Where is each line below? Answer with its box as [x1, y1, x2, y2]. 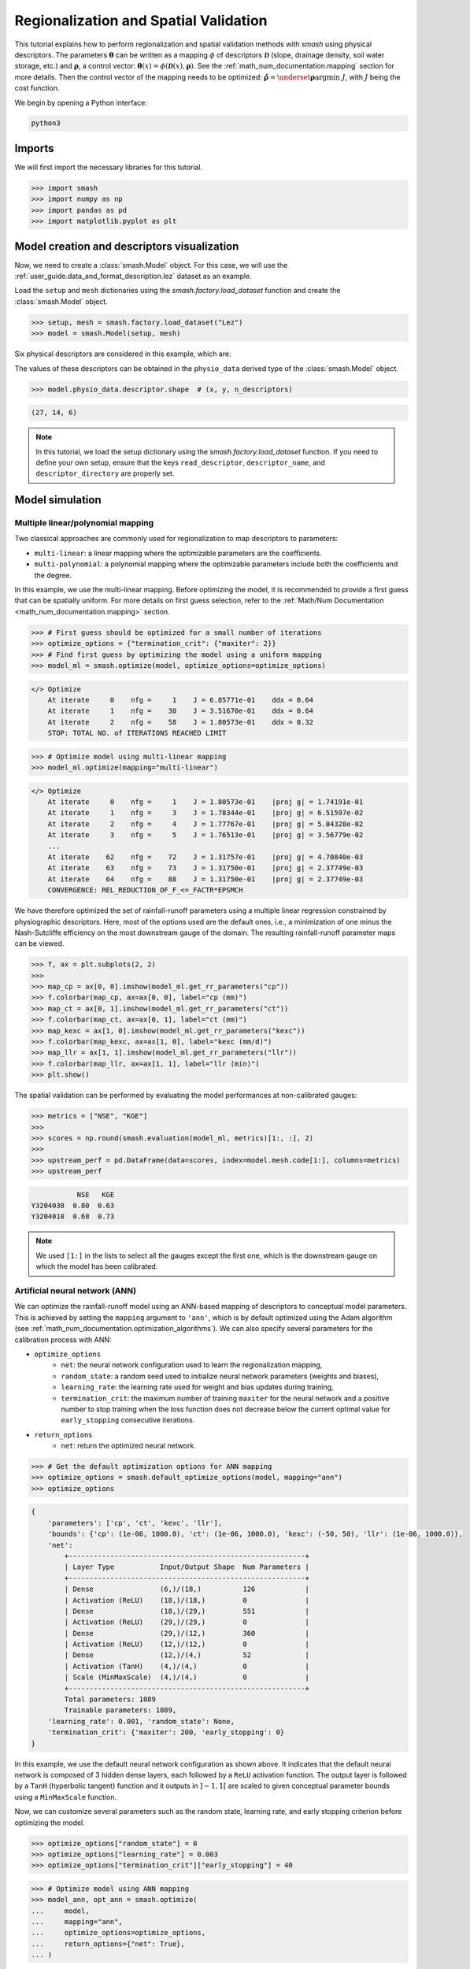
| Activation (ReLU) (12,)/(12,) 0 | [64, 1640, 310, 1649]
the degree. [34, 570, 72, 580]
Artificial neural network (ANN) [14, 1285, 137, 1296]
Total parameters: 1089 [64, 1695, 157, 1704]
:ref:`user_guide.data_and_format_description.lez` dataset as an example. [14, 272, 252, 281]
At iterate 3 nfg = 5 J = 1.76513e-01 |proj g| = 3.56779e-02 [47, 831, 364, 840]
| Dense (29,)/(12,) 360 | [64, 1629, 310, 1637]
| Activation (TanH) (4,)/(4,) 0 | [64, 1662, 310, 1670]
